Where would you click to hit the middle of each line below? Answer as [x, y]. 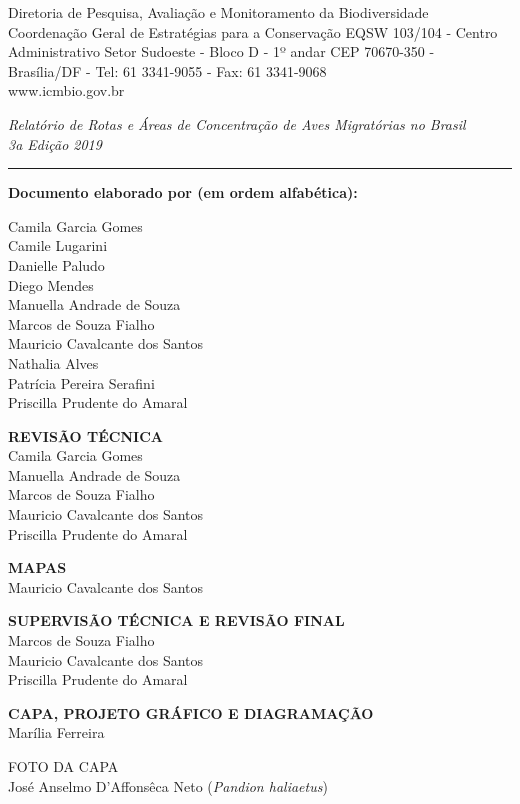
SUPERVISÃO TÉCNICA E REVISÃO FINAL [176, 620]
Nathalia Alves [53, 362]
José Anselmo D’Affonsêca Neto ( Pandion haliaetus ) [168, 785]
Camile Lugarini [58, 245]
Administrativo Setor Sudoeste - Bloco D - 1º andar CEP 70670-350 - [221, 51]
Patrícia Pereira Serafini [81, 382]
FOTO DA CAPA [63, 766]
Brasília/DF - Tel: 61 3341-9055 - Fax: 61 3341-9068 [167, 70]
